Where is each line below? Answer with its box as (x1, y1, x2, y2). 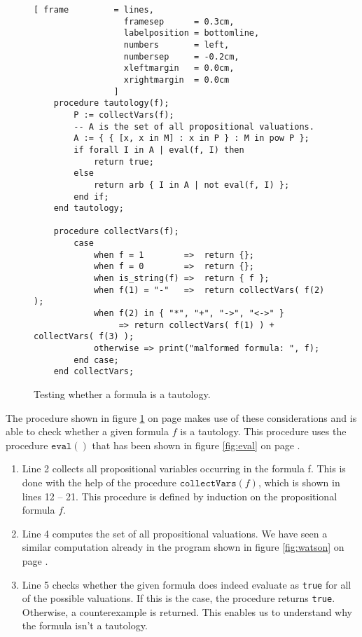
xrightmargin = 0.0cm (123, 74, 230, 85)
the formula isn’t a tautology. (22, 618, 148, 633)
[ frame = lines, (34, 5, 154, 15)
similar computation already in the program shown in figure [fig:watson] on (22, 540, 344, 554)
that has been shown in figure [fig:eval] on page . (92, 437, 300, 452)
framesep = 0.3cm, (123, 16, 235, 27)
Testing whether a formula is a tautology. (34, 387, 211, 401)
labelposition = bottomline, (123, 28, 260, 39)
